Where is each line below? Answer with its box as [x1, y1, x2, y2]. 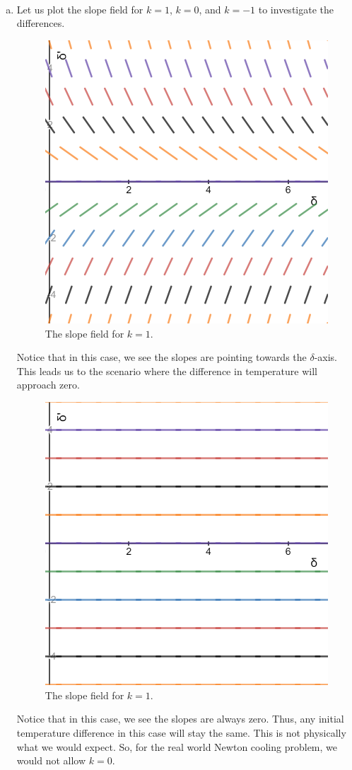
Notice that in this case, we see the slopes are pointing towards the [16, 350, 307, 364]
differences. [16, 16, 65, 30]
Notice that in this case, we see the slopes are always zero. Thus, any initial [16, 711, 344, 726]
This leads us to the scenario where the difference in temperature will [16, 363, 317, 378]
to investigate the [258, 1, 334, 16]
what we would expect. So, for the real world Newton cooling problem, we [16, 739, 337, 754]
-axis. [314, 350, 338, 364]
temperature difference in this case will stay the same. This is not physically [16, 725, 346, 740]
